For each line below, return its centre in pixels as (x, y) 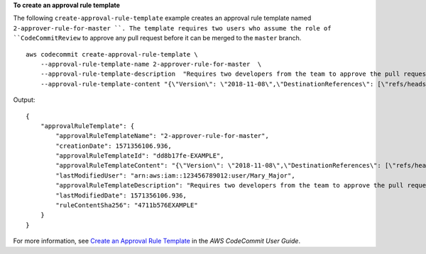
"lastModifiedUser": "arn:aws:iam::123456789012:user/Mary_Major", (175, 175)
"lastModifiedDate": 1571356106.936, (121, 195)
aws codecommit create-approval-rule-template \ (112, 54)
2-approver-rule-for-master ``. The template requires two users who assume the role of (172, 28)
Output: (24, 100)
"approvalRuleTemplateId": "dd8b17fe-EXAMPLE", (140, 156)
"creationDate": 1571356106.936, (114, 146)
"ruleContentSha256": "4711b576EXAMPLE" (127, 206)
